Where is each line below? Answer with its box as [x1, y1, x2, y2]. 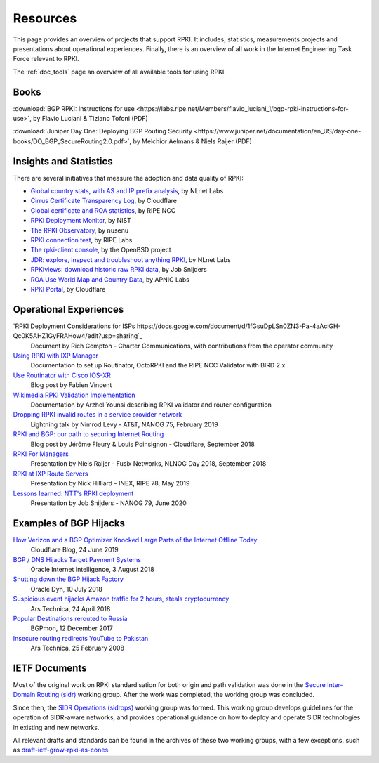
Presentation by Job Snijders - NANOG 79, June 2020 [30, 499, 187, 507]
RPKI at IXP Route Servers [13, 469, 88, 478]
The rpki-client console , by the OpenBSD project [30, 246, 171, 254]
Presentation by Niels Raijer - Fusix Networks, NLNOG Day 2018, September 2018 [30, 459, 267, 468]
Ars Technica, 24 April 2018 [30, 604, 111, 613]
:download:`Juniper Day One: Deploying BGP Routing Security [13, 127, 193, 136]
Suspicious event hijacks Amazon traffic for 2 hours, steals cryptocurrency [13, 594, 230, 604]
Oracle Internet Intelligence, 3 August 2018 [30, 566, 154, 574]
